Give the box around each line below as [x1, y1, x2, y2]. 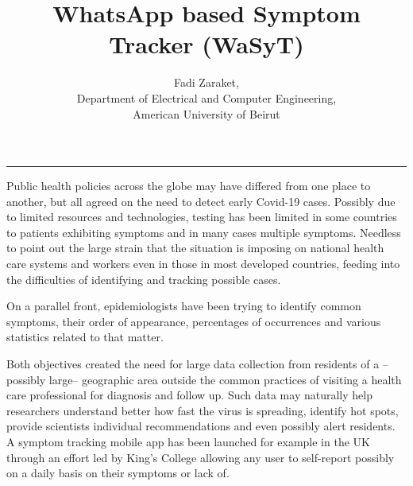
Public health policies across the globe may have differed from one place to [6, 177, 371, 194]
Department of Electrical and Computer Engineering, [76, 89, 337, 106]
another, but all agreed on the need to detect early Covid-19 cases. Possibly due [6, 192, 396, 209]
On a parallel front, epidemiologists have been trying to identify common [6, 297, 361, 314]
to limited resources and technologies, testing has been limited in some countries [6, 208, 397, 225]
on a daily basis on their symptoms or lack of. [6, 465, 230, 481]
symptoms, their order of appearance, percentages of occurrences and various [6, 313, 381, 329]
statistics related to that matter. [6, 329, 164, 345]
